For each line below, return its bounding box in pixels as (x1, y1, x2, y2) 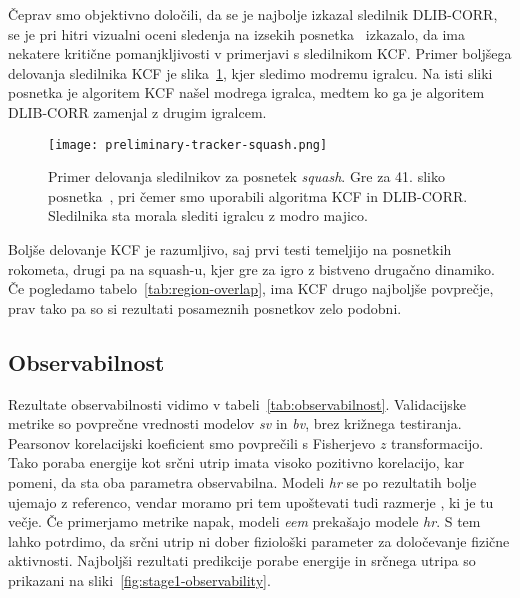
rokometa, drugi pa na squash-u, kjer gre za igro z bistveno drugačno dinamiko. (8, 258, 495, 279)
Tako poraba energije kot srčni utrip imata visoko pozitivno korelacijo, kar (8, 452, 465, 473)
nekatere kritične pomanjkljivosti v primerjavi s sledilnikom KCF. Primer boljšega (8, 43, 512, 64)
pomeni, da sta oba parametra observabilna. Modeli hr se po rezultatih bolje (8, 471, 477, 492)
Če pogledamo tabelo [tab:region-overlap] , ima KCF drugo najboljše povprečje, (8, 278, 494, 299)
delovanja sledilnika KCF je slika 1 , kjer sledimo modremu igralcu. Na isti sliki (8, 62, 493, 83)
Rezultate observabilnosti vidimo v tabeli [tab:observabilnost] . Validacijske (8, 393, 467, 414)
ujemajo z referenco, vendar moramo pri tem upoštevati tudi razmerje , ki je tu (8, 491, 494, 512)
